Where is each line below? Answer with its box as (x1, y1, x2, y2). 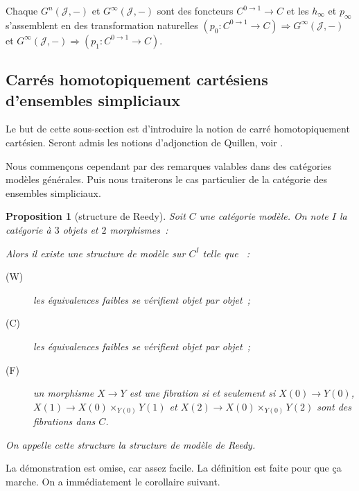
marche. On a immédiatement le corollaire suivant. (6, 474, 220, 488)
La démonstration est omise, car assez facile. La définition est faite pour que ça (6, 460, 342, 475)
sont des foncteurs (157, 3, 234, 17)
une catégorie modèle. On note (199, 209, 329, 223)
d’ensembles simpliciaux (6, 89, 180, 110)
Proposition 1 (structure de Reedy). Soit (6, 209, 186, 223)
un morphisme (33, 386, 94, 400)
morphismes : (110, 222, 168, 236)
